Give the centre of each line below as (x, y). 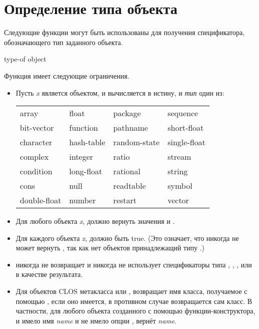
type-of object (25, 59)
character (36, 142)
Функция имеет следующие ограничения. (67, 75)
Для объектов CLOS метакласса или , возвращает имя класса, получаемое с (131, 291)
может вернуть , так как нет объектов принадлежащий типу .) (110, 248)
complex (34, 157)
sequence (183, 113)
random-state (136, 142)
